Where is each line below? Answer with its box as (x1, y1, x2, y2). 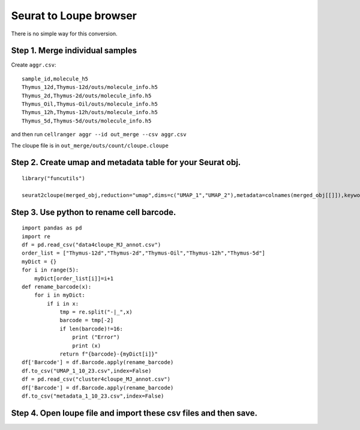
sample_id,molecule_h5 (22, 75, 89, 82)
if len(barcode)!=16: (59, 325, 123, 332)
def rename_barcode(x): (22, 283, 92, 290)
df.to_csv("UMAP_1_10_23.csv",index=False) (22, 367, 152, 374)
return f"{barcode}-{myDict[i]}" (59, 351, 158, 357)
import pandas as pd (22, 225, 82, 231)
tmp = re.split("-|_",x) (59, 309, 133, 315)
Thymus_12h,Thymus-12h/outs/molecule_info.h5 (22, 109, 158, 116)
